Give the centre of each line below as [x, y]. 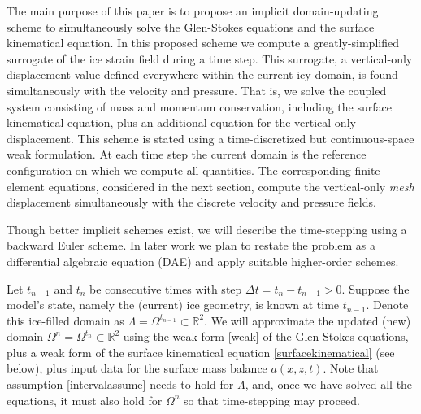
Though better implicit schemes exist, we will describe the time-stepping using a [207, 229]
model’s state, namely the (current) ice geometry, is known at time [173, 305]
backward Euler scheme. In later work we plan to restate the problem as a [191, 245]
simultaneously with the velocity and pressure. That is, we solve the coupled [197, 90]
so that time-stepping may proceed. [272, 400]
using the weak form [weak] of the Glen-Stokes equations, [266, 336]
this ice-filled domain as [65, 320]
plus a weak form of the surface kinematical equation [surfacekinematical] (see [201, 352]
